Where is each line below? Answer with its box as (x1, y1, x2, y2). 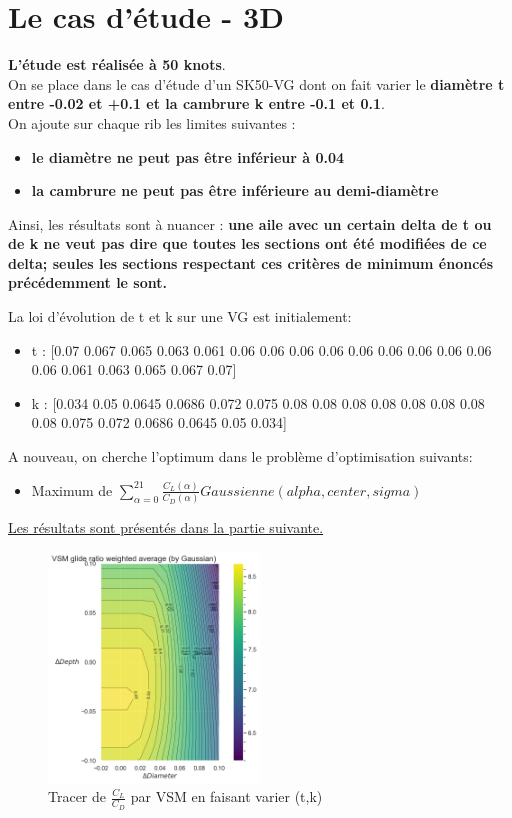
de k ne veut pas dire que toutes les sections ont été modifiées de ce (8, 233, 487, 254)
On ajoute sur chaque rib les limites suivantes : (8, 112, 296, 133)
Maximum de (31, 479, 113, 500)
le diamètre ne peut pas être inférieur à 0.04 (31, 146, 345, 167)
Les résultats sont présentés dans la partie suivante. (8, 517, 324, 538)
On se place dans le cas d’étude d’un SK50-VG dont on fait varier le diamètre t (8, 73, 505, 94)
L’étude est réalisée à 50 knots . (8, 54, 226, 75)
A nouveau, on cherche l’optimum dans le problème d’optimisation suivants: (8, 446, 473, 467)
